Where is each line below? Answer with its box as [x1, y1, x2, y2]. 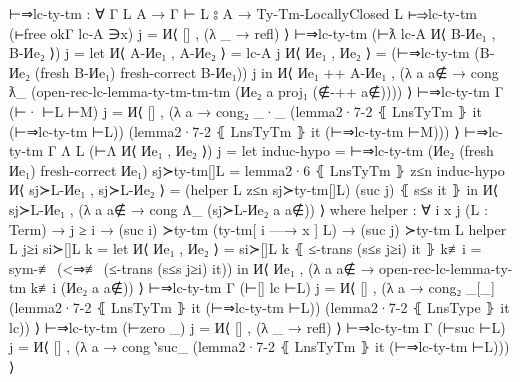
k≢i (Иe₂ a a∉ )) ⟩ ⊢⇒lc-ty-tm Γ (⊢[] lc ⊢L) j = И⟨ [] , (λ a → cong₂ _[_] [30, 277, 495, 298]
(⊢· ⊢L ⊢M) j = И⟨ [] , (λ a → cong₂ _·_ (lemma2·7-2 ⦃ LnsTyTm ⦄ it [9, 100, 482, 121]
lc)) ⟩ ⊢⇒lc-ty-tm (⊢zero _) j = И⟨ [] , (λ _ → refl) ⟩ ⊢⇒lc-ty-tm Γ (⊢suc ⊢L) [9, 316, 506, 337]
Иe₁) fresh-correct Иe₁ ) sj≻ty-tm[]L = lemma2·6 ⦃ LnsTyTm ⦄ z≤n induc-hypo [9, 159, 505, 180]
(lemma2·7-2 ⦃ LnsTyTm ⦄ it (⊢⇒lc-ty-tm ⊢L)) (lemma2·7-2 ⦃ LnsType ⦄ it [9, 296, 510, 317]
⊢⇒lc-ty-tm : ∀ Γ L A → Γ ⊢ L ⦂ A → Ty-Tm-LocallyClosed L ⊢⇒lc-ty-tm [9, 3, 478, 23]
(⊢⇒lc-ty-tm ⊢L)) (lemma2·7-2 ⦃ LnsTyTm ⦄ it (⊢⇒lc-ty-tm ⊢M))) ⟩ [9, 120, 460, 141]
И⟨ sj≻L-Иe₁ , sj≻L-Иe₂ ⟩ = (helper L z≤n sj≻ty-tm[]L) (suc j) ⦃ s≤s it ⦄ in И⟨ [9, 179, 499, 200]
